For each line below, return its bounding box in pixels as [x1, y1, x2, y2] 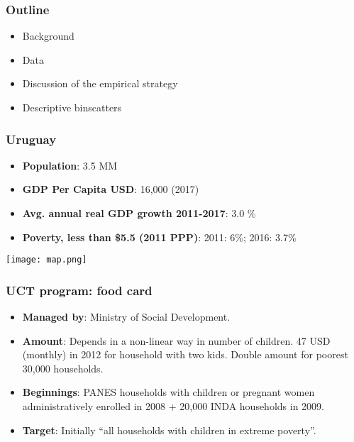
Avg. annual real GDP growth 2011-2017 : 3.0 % [22, 206, 256, 220]
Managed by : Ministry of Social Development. [22, 309, 231, 324]
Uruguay [6, 130, 57, 148]
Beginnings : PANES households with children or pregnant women [22, 385, 315, 399]
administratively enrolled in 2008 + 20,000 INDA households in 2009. [22, 399, 324, 414]
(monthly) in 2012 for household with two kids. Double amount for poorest [22, 347, 348, 362]
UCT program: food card [6, 281, 153, 299]
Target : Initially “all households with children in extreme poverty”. [22, 422, 316, 437]
